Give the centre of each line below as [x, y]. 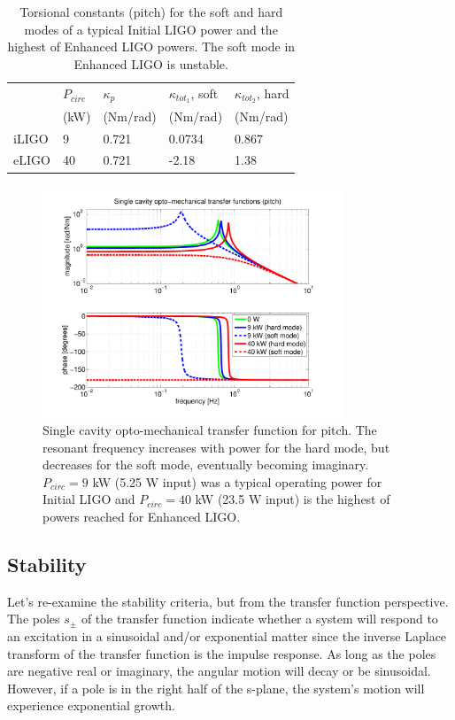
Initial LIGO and [89, 499]
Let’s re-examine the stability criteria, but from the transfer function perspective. [228, 601]
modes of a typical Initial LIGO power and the [151, 29]
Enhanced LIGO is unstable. [151, 63]
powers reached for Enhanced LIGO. [142, 517]
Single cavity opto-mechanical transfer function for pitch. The [210, 430]
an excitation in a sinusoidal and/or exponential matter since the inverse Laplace [227, 636]
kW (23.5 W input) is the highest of [293, 499]
